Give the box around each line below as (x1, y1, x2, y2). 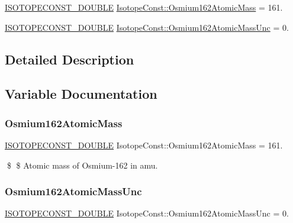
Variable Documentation (5, 85, 157, 103)
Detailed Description (5, 50, 134, 68)
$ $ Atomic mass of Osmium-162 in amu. (7, 159, 158, 171)
